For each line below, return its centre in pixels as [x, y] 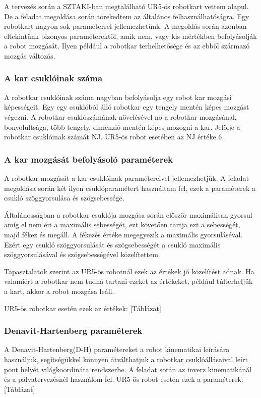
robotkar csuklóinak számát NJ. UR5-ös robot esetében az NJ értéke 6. [114, 137]
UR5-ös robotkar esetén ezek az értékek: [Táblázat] [83, 308]
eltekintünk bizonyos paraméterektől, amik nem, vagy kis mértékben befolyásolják [130, 36]
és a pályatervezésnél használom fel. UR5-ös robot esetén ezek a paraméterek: [124, 379]
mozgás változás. [30, 55]
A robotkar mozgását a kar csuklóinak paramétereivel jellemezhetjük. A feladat [127, 178]
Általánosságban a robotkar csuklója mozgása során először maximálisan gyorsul [128, 214]
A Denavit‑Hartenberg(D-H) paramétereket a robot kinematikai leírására [117, 349]
